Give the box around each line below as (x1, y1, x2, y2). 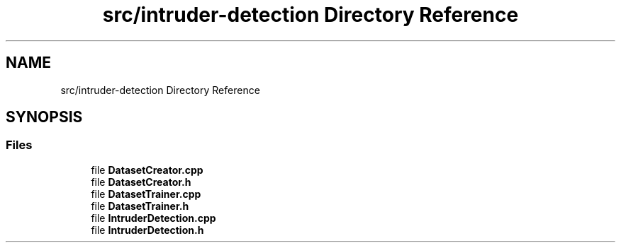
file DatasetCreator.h (91, 175, 191, 188)
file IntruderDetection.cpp (91, 211, 216, 224)
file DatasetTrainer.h (91, 199, 189, 212)
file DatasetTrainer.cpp (91, 187, 201, 200)
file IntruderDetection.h (91, 223, 204, 236)
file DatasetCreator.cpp (91, 163, 203, 176)
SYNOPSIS (6, 108, 83, 126)
